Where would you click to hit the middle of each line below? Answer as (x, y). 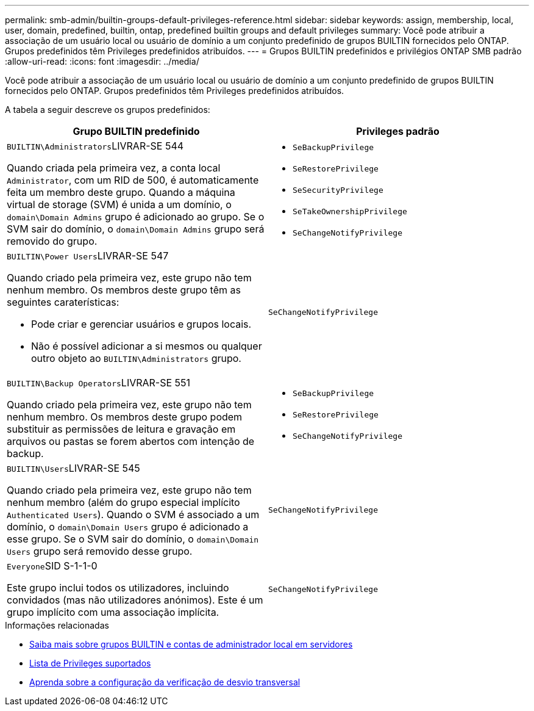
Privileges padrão (398, 131)
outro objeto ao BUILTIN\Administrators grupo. (136, 358)
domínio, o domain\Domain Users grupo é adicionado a (128, 527)
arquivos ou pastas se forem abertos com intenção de (131, 441)
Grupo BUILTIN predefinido (136, 131)
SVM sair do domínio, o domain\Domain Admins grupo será (136, 229)
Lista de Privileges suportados (90, 663)
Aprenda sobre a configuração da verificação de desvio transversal (165, 682)
